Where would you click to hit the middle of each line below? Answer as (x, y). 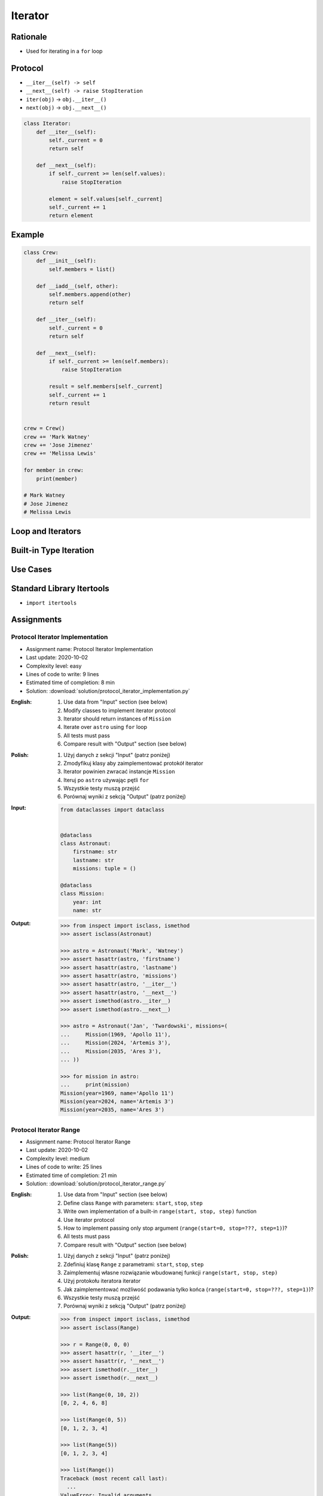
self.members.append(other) (90, 294)
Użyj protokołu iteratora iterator (102, 1281)
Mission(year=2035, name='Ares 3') (112, 1110)
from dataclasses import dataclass (112, 810)
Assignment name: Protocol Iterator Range (78, 1142)
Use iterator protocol (89, 1220)
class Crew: (41, 253)
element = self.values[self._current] (106, 199)
